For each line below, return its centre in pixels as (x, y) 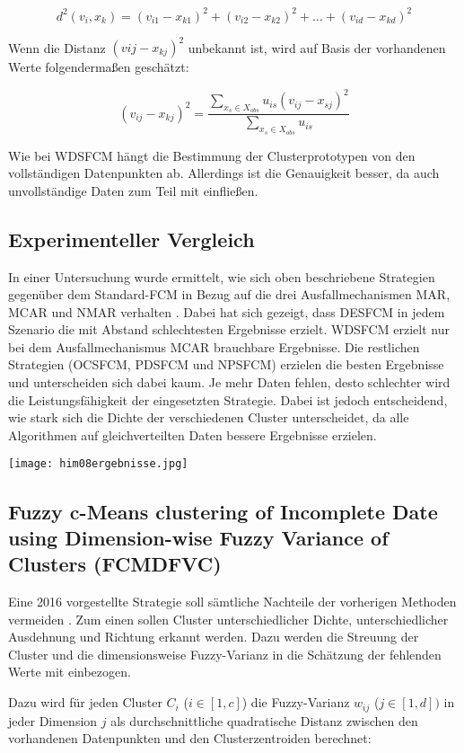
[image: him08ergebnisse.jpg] (98, 464)
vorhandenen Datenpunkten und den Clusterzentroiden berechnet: (190, 738)
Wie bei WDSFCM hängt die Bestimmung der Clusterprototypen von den (212, 155)
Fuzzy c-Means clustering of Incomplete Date (223, 511)
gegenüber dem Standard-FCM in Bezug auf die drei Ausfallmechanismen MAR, (229, 294)
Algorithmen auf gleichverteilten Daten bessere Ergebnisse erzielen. (193, 434)
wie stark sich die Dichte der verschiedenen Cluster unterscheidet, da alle (209, 417)
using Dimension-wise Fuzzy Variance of (198, 537)
